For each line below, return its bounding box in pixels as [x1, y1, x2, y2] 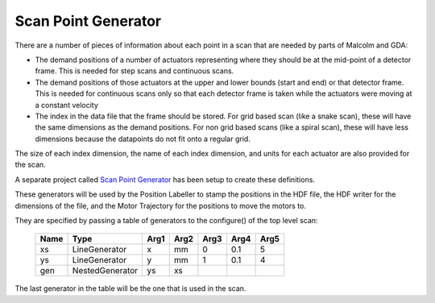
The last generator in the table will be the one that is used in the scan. [14, 284, 246, 293]
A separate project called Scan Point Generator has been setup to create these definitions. [14, 174, 316, 185]
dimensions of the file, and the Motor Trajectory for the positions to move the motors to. [14, 201, 306, 210]
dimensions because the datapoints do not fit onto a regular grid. [35, 134, 251, 143]
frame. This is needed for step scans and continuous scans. [35, 66, 234, 76]
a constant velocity [35, 100, 98, 110]
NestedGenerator [72, 265, 139, 276]
